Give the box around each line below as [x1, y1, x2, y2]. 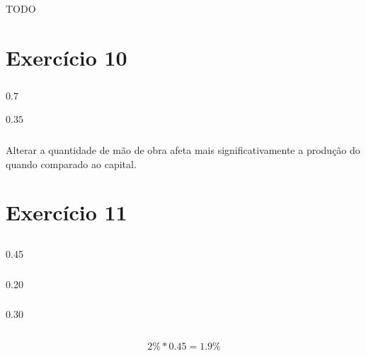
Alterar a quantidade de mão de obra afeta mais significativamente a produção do [6, 143, 360, 158]
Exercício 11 [6, 198, 127, 227]
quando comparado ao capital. [6, 156, 137, 171]
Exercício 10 [6, 43, 127, 72]
